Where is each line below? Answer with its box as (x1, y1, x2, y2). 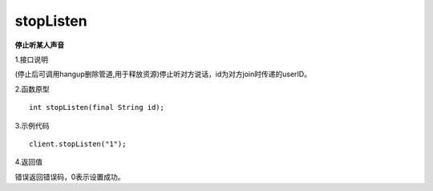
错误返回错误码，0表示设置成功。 (14, 172, 125, 181)
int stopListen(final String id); (29, 103, 164, 112)
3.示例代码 (14, 120, 50, 130)
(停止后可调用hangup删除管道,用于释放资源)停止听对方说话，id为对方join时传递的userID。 (14, 69, 312, 79)
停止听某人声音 (14, 40, 64, 50)
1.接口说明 (14, 55, 48, 64)
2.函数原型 (14, 84, 50, 94)
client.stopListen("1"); (29, 139, 127, 148)
